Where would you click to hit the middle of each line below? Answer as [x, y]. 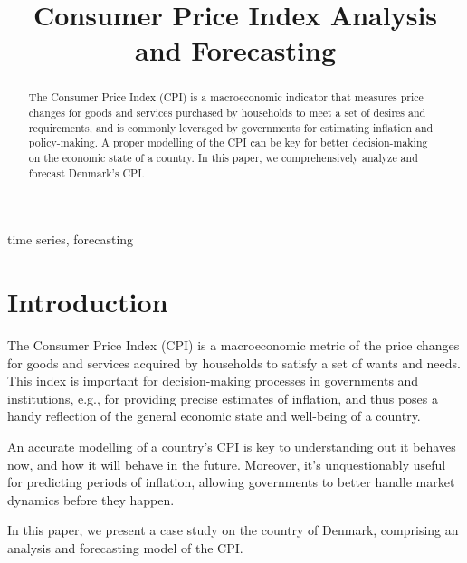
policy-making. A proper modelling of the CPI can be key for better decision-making [228, 143]
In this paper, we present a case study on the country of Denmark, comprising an [233, 530]
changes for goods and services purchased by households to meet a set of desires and [227, 113]
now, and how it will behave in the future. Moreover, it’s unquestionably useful [227, 464]
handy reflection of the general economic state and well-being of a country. [214, 416]
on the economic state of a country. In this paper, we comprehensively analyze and [223, 157]
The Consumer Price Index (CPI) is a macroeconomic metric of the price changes [233, 345]
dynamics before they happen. [91, 499]
